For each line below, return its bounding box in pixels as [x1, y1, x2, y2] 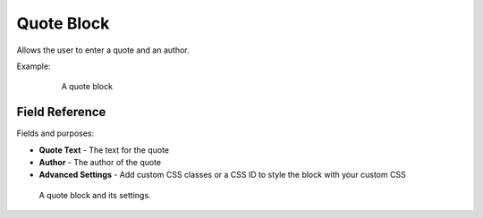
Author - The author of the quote [38, 157, 161, 168]
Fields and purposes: [16, 128, 95, 138]
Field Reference [16, 105, 106, 120]
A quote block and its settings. [38, 189, 151, 200]
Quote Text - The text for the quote [38, 144, 170, 155]
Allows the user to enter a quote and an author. [16, 45, 190, 55]
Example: [16, 61, 51, 71]
